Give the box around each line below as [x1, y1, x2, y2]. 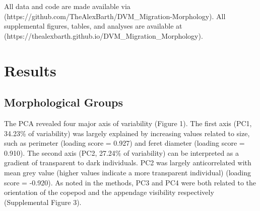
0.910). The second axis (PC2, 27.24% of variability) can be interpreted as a [4, 147, 239, 158]
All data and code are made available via [4, 1, 131, 11]
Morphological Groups [4, 94, 123, 110]
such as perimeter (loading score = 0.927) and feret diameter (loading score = [4, 138, 245, 148]
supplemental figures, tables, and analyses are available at [4, 21, 182, 31]
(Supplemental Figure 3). [4, 196, 82, 207]
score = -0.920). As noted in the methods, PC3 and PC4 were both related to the [4, 177, 256, 187]
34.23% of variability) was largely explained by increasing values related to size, [4, 128, 250, 138]
